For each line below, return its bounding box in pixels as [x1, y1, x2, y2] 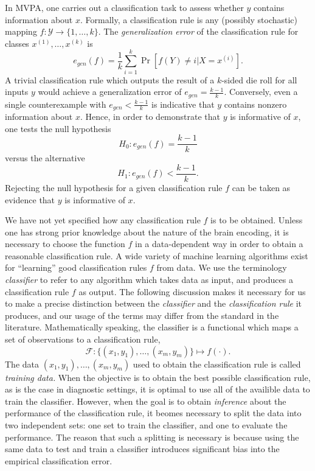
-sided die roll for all [221, 73, 297, 86]
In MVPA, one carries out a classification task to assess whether [5, 1, 244, 13]
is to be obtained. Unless [210, 214, 303, 226]
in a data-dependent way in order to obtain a [135, 237, 303, 250]
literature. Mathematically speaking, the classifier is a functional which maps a [5, 321, 299, 333]
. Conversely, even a [224, 85, 298, 98]
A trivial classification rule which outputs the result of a [5, 73, 215, 86]
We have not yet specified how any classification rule [5, 214, 201, 226]
